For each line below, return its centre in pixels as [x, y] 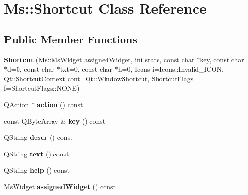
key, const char [222, 59]
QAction [17, 104]
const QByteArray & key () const [55, 121]
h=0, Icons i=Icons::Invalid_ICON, [171, 69]
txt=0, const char [86, 69]
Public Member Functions [71, 39]
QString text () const [36, 153]
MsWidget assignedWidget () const [60, 186]
